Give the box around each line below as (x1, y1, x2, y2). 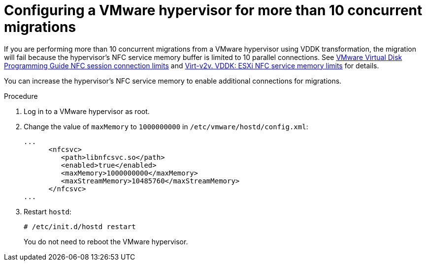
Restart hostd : (24, 207, 72, 216)
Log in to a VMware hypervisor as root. (24, 107, 150, 116)
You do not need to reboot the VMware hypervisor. (24, 237, 188, 246)
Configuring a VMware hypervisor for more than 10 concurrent (4, 2, 423, 19)
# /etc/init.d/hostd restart (24, 222, 136, 231)
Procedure (4, 91, 38, 100)
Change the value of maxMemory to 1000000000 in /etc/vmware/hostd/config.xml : (24, 122, 308, 131)
